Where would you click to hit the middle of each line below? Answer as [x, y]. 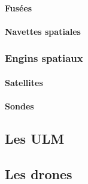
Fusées [19, 8]
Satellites [24, 82]
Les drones [39, 173]
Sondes [19, 106]
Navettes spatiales [43, 31]
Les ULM [35, 138]
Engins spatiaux [44, 58]
